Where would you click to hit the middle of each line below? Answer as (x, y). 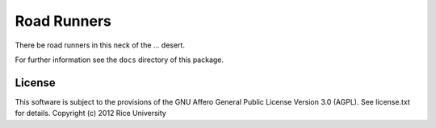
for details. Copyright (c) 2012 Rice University (91, 114)
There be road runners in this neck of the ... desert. (100, 45)
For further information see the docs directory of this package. (119, 60)
